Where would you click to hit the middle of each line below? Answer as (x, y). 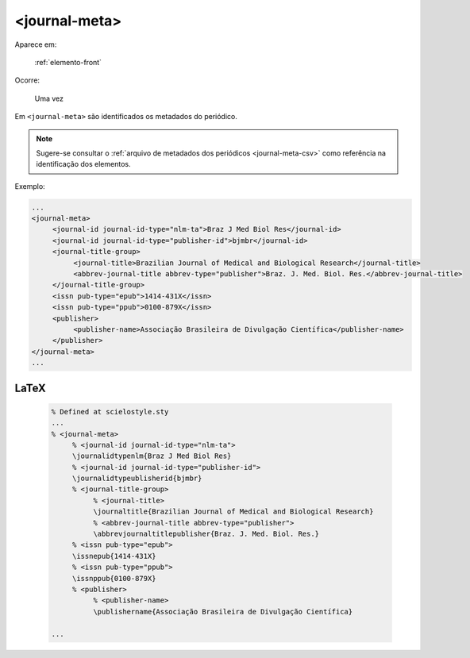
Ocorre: (27, 80)
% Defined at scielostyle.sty (110, 412)
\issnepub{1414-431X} (114, 556)
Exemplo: (30, 186)
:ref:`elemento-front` (68, 62)
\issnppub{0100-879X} (114, 578)
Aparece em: (36, 44)
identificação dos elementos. (83, 164)
